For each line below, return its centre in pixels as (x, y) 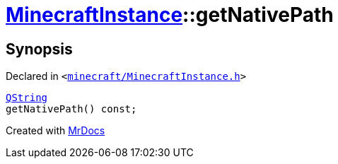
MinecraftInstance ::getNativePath (170, 15)
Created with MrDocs (56, 131)
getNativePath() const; (71, 109)
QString (27, 98)
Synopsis (39, 49)
